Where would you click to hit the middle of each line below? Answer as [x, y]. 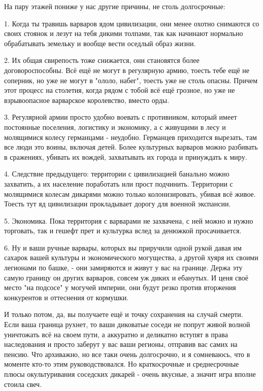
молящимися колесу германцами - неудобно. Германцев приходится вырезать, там [130, 137]
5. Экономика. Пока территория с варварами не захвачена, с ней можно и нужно [129, 220]
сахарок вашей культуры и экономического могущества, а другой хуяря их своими [131, 257]
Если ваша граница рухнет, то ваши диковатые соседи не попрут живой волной [127, 324]
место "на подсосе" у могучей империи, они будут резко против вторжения [120, 287]
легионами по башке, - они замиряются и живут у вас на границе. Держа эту [123, 268]
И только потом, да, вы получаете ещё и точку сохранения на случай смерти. [124, 314]
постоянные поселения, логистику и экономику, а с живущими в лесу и [115, 127]
